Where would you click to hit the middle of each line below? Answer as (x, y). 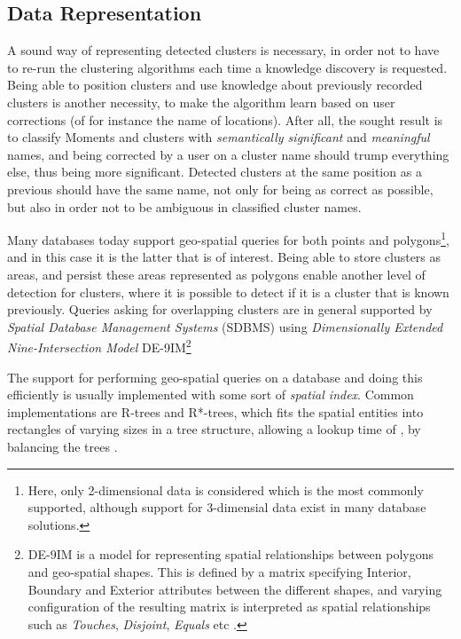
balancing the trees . (63, 446)
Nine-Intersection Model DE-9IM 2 (99, 346)
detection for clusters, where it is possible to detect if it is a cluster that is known (228, 292)
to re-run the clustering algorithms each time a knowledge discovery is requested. (227, 67)
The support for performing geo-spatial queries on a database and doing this (215, 377)
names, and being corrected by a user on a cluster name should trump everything (228, 154)
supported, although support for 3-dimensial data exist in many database (227, 507)
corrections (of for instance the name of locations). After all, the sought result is (225, 119)
